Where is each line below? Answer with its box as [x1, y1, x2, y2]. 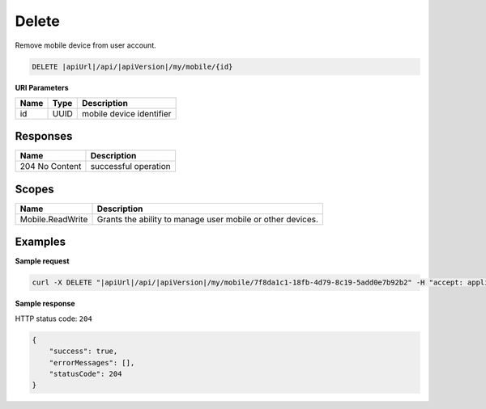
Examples [15, 235, 66, 249]
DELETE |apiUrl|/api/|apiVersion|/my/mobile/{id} [32, 61, 233, 71]
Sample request [15, 256, 70, 266]
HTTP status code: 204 [15, 314, 92, 323]
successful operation [90, 161, 171, 172]
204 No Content [19, 161, 82, 172]
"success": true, [49, 347, 118, 356]
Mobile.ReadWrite [19, 213, 88, 225]
